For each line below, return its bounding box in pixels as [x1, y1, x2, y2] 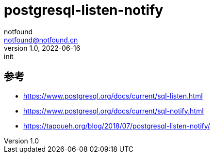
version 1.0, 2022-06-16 [4, 43, 81, 52]
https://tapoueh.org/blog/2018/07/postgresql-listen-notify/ [23, 121, 210, 130]
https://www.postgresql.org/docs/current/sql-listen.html [23, 91, 203, 100]
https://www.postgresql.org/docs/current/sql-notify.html [23, 106, 204, 115]
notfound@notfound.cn [4, 35, 78, 44]
